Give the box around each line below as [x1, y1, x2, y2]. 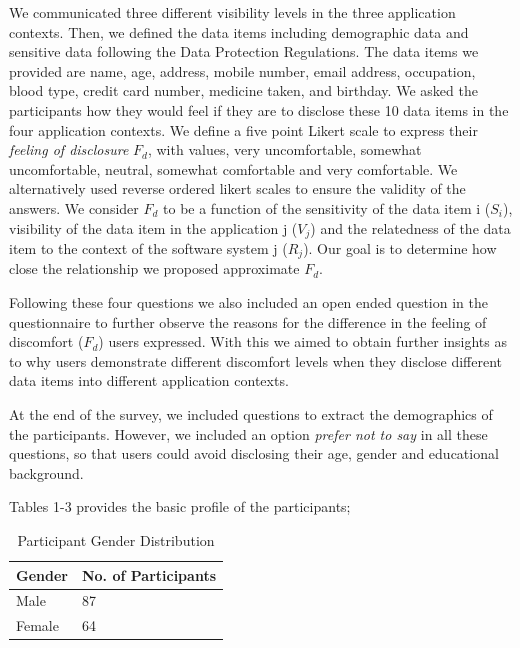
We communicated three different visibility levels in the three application [9, 2, 456, 22]
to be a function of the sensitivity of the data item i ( [163, 197, 491, 218]
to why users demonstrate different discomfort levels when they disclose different [9, 350, 503, 371]
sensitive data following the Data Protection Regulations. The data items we [9, 41, 479, 62]
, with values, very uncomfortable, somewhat [147, 139, 422, 160]
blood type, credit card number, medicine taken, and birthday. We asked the [9, 80, 478, 101]
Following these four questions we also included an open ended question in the [9, 292, 488, 313]
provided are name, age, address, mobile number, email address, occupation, [9, 60, 476, 81]
